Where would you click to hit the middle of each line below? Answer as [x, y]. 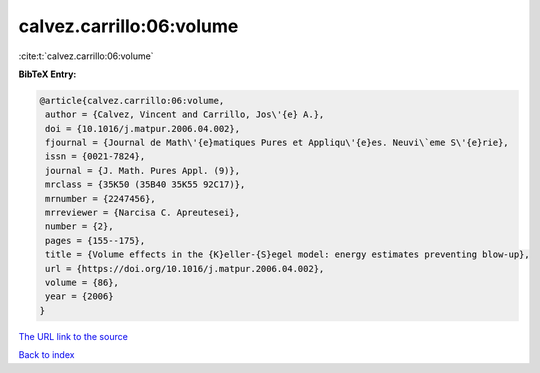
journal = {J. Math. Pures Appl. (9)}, [142, 170]
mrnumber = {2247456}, [101, 198]
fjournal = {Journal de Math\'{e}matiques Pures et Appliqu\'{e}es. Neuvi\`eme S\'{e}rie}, [277, 143]
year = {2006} [79, 296]
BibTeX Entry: [47, 74]
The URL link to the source [73, 336]
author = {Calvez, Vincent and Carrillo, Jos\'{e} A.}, [185, 114]
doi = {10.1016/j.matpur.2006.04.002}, [142, 128]
